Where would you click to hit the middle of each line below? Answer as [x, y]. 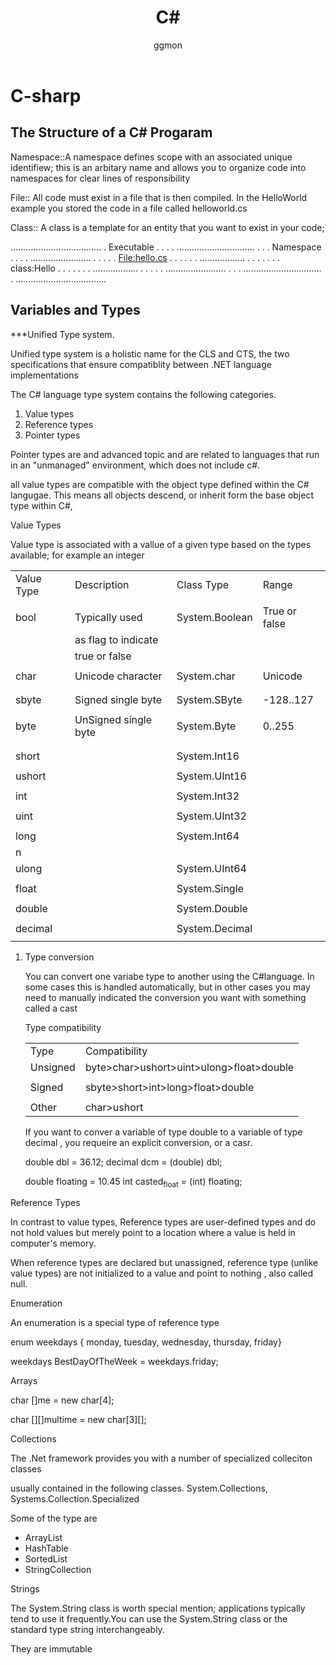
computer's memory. [53, 1243]
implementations [45, 375]
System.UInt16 [211, 776]
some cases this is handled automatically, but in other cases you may [167, 987]
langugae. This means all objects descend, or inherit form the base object [162, 495]
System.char [206, 676]
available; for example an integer [77, 555]
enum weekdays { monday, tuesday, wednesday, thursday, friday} [146, 1342]
